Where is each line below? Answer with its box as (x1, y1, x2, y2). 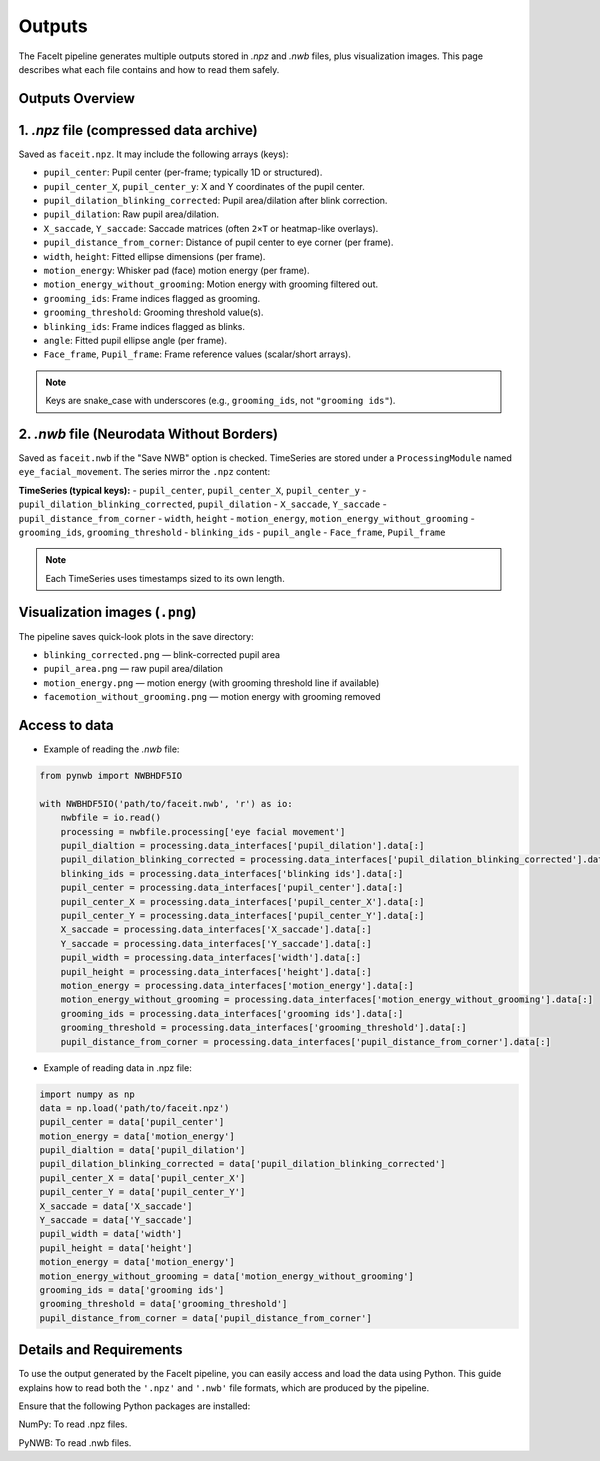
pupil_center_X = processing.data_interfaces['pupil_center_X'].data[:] (60, 896, 425, 907)
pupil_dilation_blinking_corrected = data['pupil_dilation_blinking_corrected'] (39, 1158, 446, 1170)
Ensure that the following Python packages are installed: (18, 1400, 251, 1412)
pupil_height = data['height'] (39, 1242, 194, 1254)
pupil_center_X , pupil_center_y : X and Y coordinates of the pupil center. (43, 180, 365, 192)
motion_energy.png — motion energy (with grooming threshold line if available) (43, 676, 380, 689)
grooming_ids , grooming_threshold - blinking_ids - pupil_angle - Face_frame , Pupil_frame (18, 526, 446, 538)
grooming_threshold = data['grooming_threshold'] (39, 1298, 288, 1310)
